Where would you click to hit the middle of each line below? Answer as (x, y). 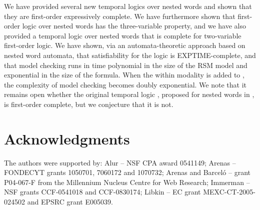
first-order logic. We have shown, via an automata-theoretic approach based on (125, 45)
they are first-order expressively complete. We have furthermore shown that (120, 16)
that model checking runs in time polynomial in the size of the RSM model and (126, 65)
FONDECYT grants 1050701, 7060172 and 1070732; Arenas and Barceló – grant (127, 172)
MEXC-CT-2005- (229, 192)
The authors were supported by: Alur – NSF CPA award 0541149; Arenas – (120, 162)
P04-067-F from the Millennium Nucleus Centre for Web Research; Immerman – (127, 182)
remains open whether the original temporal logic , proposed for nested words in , (129, 94)
